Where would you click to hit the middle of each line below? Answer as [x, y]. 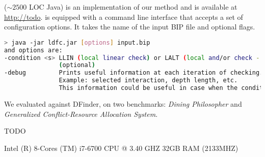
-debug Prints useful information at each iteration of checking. [134, 73]
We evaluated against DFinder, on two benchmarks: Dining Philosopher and [123, 103]
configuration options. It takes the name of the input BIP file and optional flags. [130, 27]
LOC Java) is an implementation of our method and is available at [133, 7]
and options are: [33, 50]
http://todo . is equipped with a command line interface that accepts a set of [124, 17]
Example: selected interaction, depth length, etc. [148, 81]
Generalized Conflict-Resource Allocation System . [81, 114]
